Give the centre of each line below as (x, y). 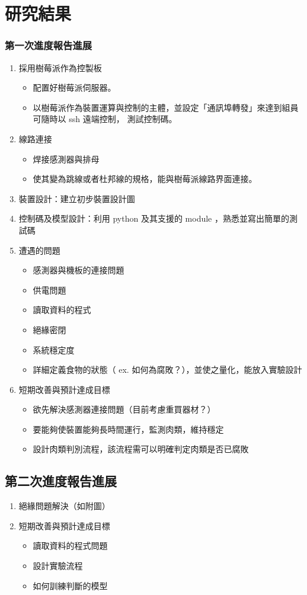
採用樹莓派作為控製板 (60, 67)
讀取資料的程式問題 (70, 546)
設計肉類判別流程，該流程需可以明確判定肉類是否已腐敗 (141, 449)
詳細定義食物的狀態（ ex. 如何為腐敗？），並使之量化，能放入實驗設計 (167, 370)
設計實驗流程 (58, 566)
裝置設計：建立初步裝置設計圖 (77, 198)
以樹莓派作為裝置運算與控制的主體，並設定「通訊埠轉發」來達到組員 (166, 107)
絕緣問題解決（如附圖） (64, 506)
